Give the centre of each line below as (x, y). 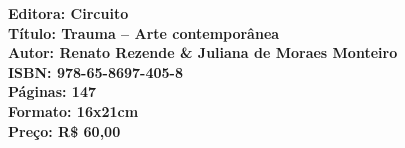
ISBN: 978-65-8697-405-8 (96, 71)
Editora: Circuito (68, 13)
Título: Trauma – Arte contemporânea (144, 32)
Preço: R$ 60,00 (64, 130)
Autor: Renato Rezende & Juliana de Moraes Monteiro (203, 52)
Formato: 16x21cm (73, 110)
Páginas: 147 (52, 91)
